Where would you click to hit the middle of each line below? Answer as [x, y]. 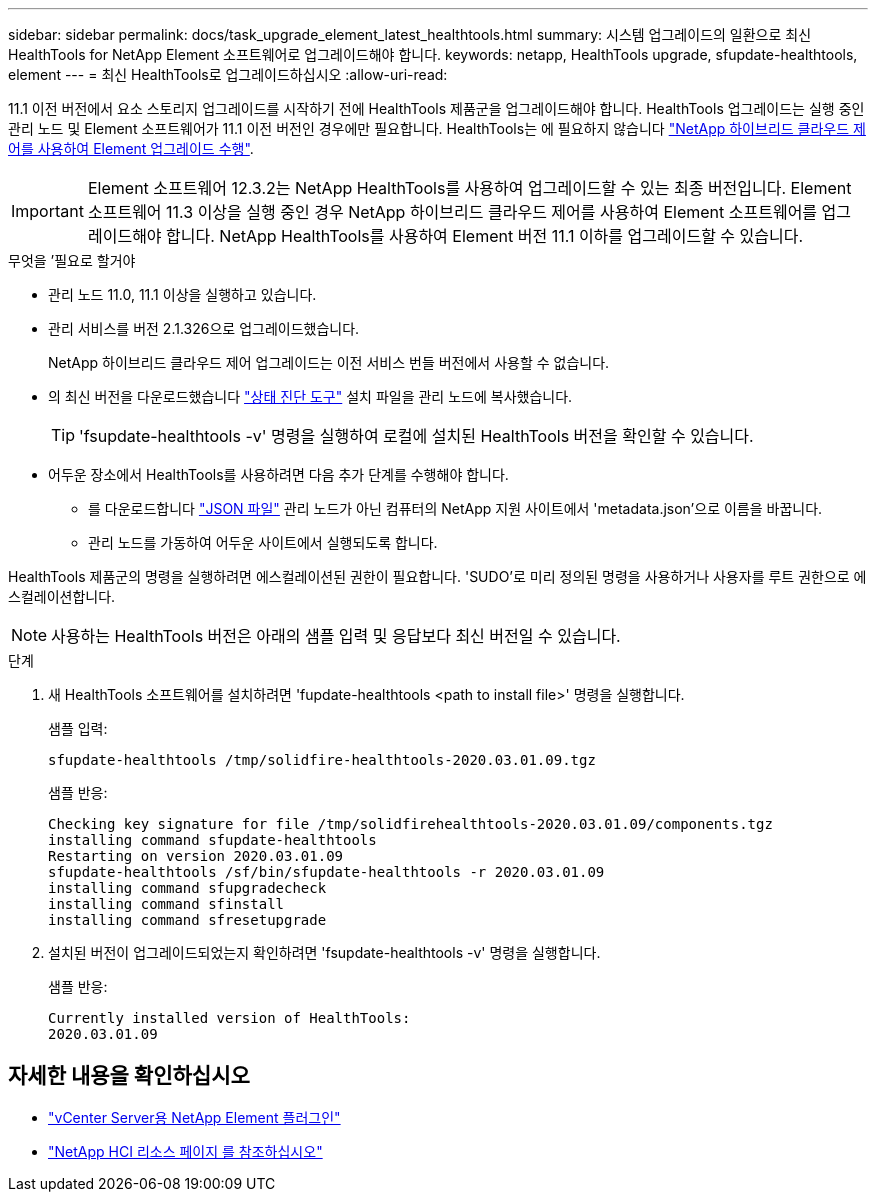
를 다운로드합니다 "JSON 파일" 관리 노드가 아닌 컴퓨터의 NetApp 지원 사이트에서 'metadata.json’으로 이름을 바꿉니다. [455, 508]
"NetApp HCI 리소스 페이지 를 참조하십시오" [185, 1151]
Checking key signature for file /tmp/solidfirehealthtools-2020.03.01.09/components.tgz [410, 824]
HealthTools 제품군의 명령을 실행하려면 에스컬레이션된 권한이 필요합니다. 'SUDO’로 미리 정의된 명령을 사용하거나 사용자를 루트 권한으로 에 [437, 576]
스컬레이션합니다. [62, 596]
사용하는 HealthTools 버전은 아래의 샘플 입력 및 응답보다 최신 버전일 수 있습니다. [336, 636]
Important [47, 211]
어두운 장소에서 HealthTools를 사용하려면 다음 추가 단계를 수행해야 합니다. [278, 474]
